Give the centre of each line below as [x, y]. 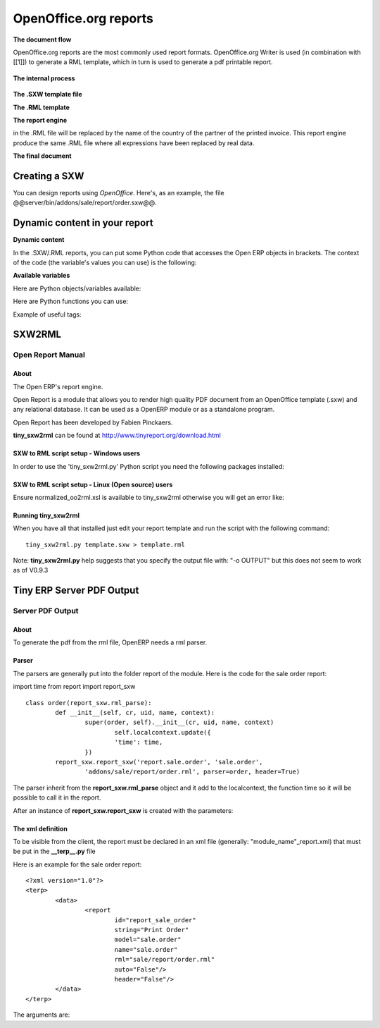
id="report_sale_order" [155, 920]
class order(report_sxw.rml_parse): [89, 703]
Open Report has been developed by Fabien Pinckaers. [93, 422]
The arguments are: [42, 1015]
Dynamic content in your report [83, 223]
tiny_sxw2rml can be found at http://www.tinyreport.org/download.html [117, 435]
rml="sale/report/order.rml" [164, 960]
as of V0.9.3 [31, 570]
